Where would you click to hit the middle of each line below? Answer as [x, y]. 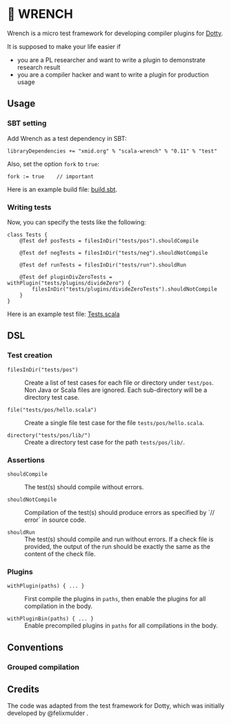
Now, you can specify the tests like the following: [77, 222]
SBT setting [27, 124]
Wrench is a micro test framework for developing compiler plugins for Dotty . [115, 33]
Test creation [30, 355]
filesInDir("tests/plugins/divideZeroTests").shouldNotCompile [124, 289]
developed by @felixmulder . [48, 713]
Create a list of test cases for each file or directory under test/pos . [119, 382]
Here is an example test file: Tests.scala [63, 314]
